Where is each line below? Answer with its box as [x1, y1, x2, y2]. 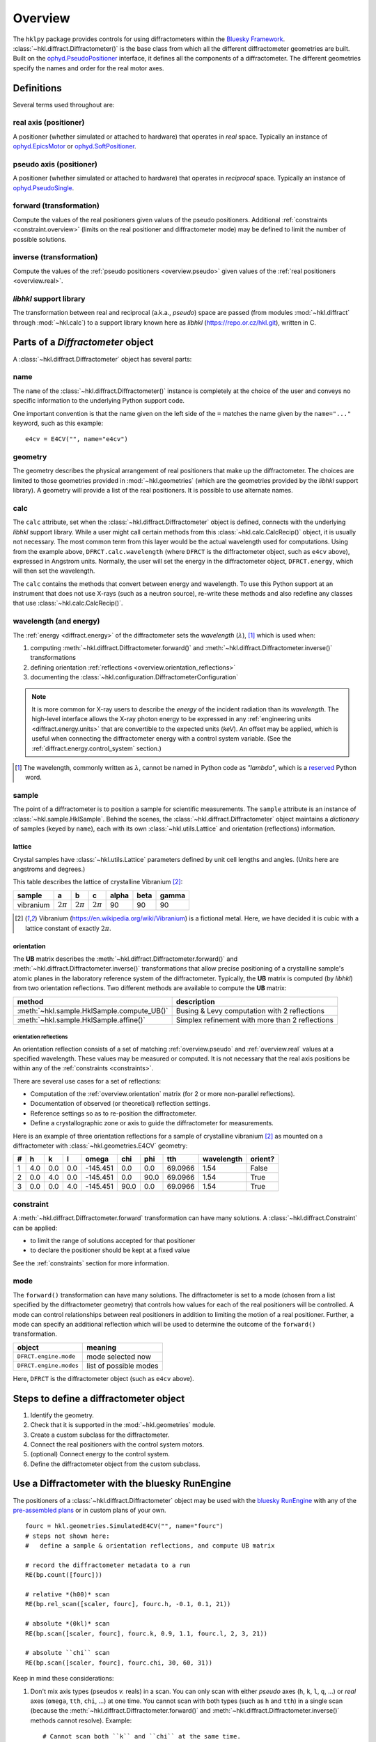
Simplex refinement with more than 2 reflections [175, 1015, 334, 1024]
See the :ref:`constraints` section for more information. [13, 1258, 170, 1267]
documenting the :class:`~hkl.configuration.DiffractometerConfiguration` [30, 673, 239, 681]
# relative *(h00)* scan [25, 1591, 110, 1598]
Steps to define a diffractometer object [13, 1392, 185, 1404]
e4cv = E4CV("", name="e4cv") [25, 435, 129, 443]
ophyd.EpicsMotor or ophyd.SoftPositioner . [13, 142, 136, 151]
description [175, 996, 215, 1006]
